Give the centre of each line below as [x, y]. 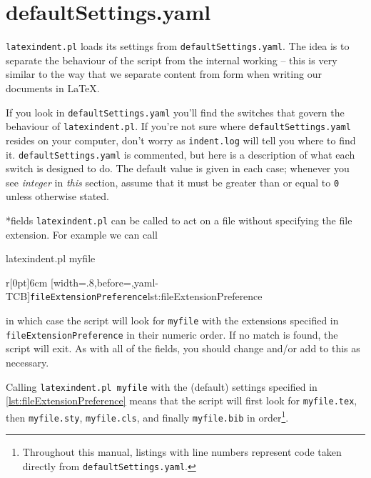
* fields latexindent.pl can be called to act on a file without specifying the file [179, 220]
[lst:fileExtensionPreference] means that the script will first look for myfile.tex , [182, 400]
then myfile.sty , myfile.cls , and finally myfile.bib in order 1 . [147, 416]
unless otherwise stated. [57, 196]
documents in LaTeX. [53, 88]
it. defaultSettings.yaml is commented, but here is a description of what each [181, 154]
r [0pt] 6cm [27, 282]
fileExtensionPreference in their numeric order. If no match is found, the [172, 334]
